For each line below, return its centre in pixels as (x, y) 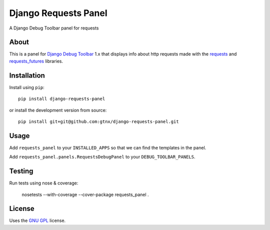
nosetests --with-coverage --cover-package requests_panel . (85, 194)
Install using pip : (27, 87)
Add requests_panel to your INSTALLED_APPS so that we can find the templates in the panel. (108, 147)
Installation (27, 75)
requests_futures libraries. (36, 61)
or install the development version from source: (58, 110)
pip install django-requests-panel (62, 99)
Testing (21, 171)
